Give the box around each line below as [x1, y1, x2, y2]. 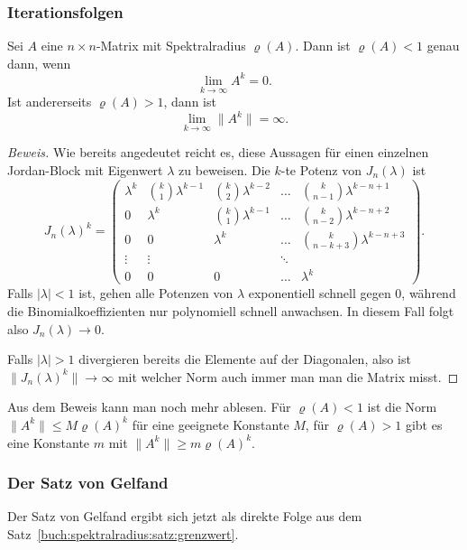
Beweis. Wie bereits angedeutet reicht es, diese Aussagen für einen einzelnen [7, 143, 429, 162]
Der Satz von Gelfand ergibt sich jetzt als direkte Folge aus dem [7, 507, 362, 526]
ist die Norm [367, 397, 437, 416]
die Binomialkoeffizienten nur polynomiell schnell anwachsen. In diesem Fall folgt [7, 301, 454, 320]
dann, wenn [7, 53, 71, 72]
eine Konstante [7, 433, 90, 452]
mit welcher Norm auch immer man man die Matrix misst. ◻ [117, 367, 459, 386]
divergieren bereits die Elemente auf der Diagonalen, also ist [78, 350, 411, 368]
